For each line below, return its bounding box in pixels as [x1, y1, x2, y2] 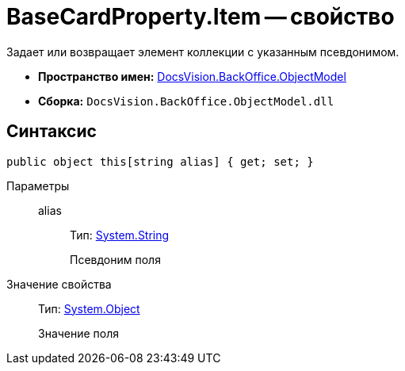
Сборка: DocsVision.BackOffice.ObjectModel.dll [38, 94, 334, 108]
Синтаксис [6, 121, 97, 142]
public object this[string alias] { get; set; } [6, 155, 314, 168]
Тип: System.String [70, 228, 170, 242]
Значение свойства [6, 277, 112, 291]
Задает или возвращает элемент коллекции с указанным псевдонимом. [6, 44, 399, 59]
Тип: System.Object [38, 301, 140, 316]
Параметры [6, 178, 70, 193]
